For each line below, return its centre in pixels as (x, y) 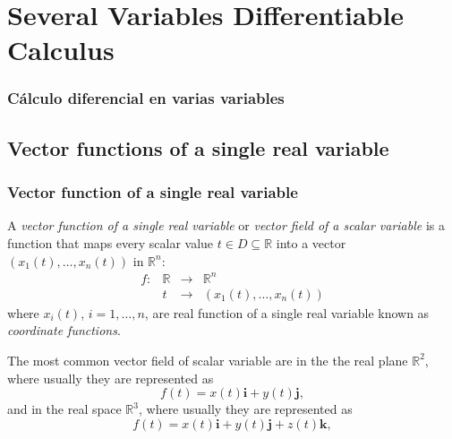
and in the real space (64, 409)
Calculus (61, 50)
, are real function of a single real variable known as (287, 312)
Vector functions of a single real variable (198, 147)
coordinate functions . (64, 330)
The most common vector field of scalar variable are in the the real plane (208, 360)
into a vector (311, 243)
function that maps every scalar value (111, 243)
